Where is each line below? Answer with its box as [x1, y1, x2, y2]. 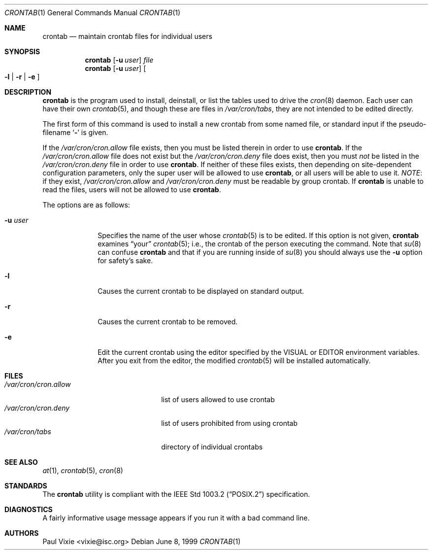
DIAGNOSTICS [4, 505, 53, 514]
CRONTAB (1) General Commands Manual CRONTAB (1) [4, 8, 181, 17]
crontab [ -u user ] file [85, 56, 154, 64]
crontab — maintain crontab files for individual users [42, 32, 212, 40]
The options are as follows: [42, 201, 130, 209]
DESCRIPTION [4, 88, 52, 96]
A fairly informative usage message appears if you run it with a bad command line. [42, 514, 310, 522]
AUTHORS [4, 529, 39, 537]
